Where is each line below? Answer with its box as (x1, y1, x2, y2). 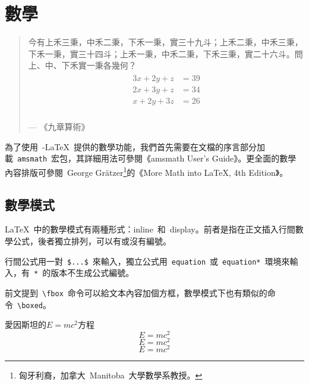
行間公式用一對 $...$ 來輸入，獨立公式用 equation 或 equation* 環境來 (5, 254, 290, 267)
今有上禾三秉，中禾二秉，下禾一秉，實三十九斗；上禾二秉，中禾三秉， (28, 36, 303, 48)
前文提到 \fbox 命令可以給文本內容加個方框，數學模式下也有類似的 (5, 286, 267, 299)
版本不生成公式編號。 (51, 266, 134, 279)
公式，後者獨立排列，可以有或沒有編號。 (12, 234, 171, 247)
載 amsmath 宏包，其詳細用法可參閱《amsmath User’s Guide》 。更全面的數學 (5, 152, 297, 164)
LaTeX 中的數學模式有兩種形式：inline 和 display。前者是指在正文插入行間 (5, 223, 295, 235)
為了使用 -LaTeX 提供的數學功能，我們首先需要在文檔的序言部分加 (5, 140, 266, 153)
